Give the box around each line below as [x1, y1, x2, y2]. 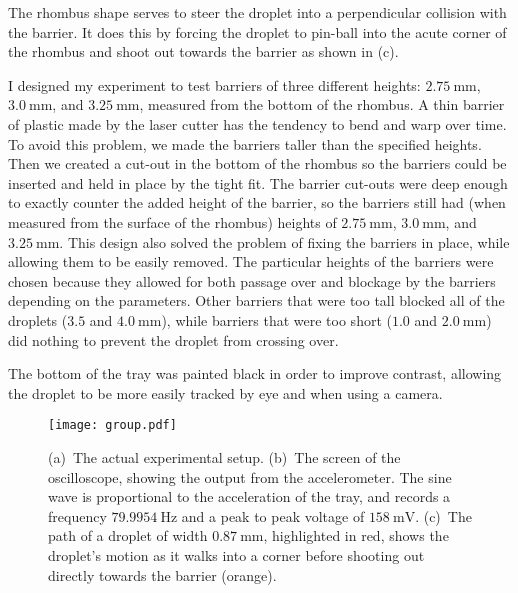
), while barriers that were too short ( [161, 309, 392, 330]
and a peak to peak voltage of [181, 505, 365, 526]
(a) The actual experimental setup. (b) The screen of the [48, 446, 401, 467]
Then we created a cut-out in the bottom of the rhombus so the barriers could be [8, 153, 507, 174]
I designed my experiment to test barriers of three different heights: [8, 74, 421, 95]
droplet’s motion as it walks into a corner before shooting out [48, 544, 425, 565]
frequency [48, 505, 107, 526]
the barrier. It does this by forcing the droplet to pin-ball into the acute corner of [8, 21, 507, 42]
